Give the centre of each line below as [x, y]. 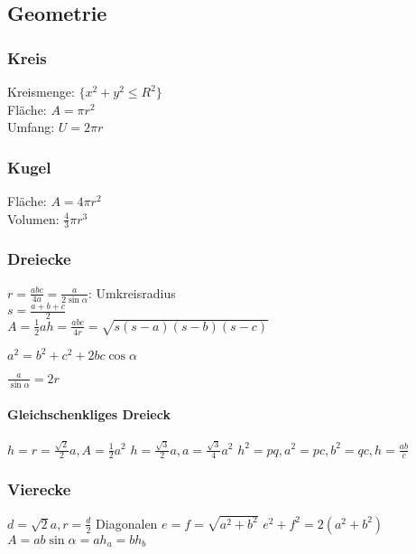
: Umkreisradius [132, 292]
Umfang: [31, 127]
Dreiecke [39, 259]
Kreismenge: [41, 91]
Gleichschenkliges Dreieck [89, 413]
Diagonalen [127, 523]
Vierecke [39, 489]
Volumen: [33, 218]
